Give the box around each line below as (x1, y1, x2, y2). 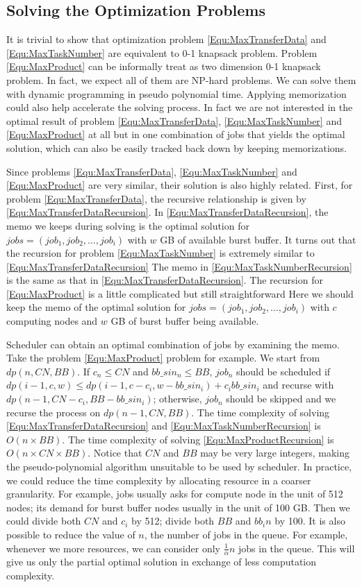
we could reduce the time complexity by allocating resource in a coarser (6, 473, 311, 487)
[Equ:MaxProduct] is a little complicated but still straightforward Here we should (6, 286, 354, 300)
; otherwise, (153, 391, 202, 406)
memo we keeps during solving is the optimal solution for (6, 218, 249, 232)
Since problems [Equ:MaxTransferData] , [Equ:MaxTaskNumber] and (6, 164, 297, 178)
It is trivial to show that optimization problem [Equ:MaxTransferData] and (6, 32, 327, 46)
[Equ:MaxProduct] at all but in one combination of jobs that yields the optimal (6, 127, 345, 142)
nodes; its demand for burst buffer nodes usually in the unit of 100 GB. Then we (6, 500, 350, 514)
